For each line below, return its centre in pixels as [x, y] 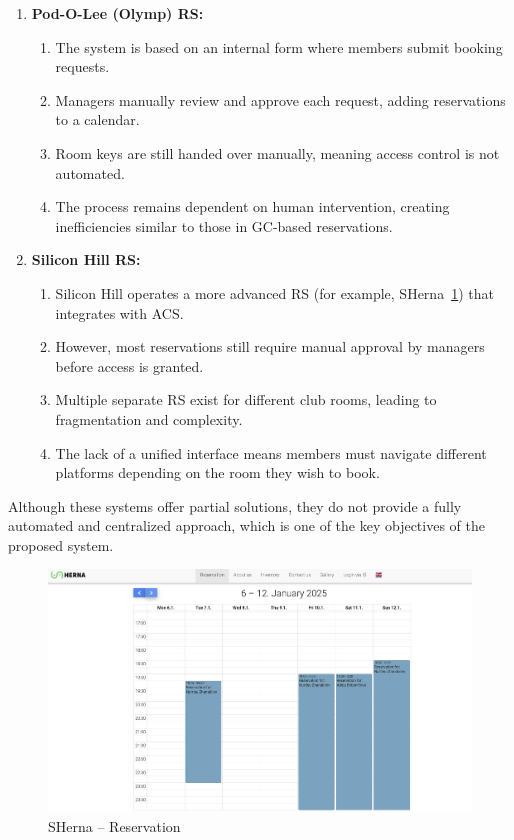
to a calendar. [97, 119]
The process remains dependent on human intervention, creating [252, 206]
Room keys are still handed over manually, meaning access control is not [277, 152]
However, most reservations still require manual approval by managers [270, 346]
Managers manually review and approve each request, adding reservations [280, 99]
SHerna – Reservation [114, 825]
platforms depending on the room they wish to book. [217, 472]
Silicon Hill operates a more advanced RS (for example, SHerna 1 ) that [274, 292]
